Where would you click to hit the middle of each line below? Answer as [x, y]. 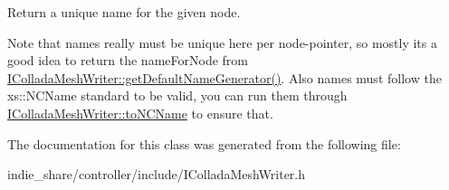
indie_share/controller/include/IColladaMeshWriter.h [157, 174]
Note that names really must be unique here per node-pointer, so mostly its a [222, 42]
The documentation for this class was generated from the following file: [204, 143]
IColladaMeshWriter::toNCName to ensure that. [140, 113]
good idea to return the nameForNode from [128, 60]
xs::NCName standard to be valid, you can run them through [177, 95]
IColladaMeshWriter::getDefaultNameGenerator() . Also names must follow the [224, 77]
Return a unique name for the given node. [124, 12]
